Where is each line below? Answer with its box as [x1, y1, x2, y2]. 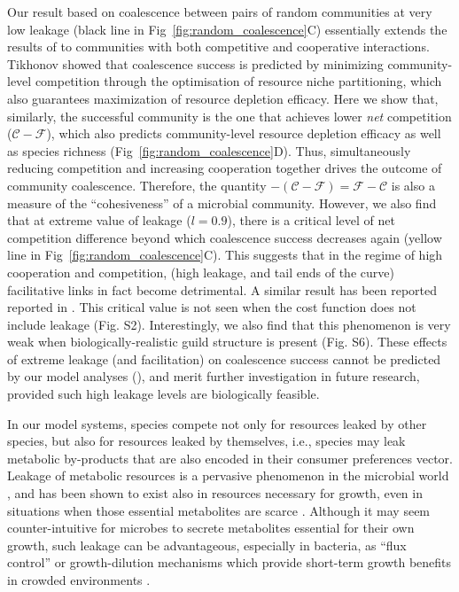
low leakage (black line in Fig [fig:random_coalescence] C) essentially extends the [7, 19, 447, 38]
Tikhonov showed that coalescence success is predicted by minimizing [7, 54, 384, 73]
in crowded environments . [7, 571, 151, 588]
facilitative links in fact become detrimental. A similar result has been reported [7, 280, 438, 299]
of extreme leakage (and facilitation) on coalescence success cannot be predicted [7, 349, 441, 368]
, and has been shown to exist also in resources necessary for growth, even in [7, 484, 423, 502]
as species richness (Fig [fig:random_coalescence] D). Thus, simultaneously [7, 141, 411, 160]
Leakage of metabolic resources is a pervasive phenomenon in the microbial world [7, 466, 449, 485]
